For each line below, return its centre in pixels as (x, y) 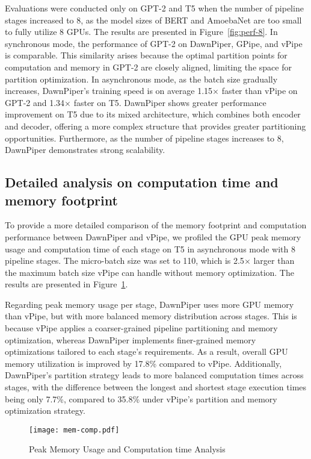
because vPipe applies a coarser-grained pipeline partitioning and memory (141, 328)
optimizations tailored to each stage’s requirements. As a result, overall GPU (146, 351)
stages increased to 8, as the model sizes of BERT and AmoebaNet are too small (153, 20)
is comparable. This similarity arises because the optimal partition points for (146, 55)
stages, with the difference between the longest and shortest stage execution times (156, 387)
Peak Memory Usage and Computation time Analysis (127, 449)
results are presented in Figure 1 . (66, 284)
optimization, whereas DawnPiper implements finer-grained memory (131, 339)
